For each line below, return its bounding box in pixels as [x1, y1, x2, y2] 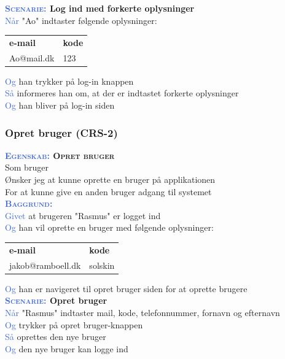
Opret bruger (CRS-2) [5, 125, 118, 140]
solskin [89, 258, 115, 271]
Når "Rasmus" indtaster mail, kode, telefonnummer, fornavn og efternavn [5, 306, 280, 318]
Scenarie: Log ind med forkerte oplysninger [5, 2, 195, 14]
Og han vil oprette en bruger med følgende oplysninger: [5, 221, 214, 234]
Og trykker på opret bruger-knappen [5, 318, 143, 331]
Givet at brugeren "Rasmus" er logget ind [5, 209, 161, 222]
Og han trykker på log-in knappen [5, 74, 134, 87]
